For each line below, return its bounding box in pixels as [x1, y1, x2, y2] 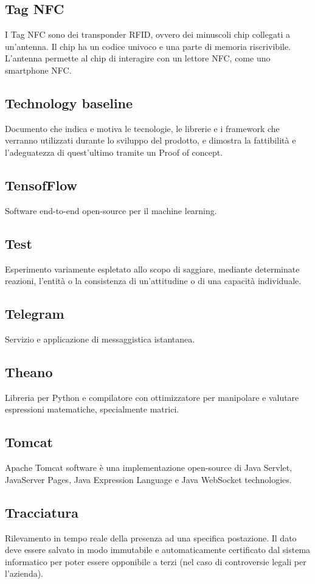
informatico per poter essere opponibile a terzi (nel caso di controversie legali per [5, 555, 306, 568]
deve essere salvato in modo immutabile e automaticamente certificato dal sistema [5, 543, 311, 556]
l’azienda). [5, 567, 44, 580]
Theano [5, 362, 53, 381]
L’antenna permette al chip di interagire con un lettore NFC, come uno [5, 52, 271, 64]
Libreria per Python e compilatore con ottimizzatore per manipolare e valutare [5, 391, 299, 403]
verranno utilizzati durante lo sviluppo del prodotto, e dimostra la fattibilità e [5, 134, 296, 147]
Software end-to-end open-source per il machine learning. [5, 204, 217, 217]
